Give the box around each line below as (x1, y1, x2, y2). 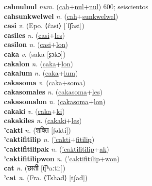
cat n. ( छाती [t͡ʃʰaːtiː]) (4, 163, 66, 173)
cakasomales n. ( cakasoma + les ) (4, 87, 102, 97)
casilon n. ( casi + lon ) (4, 39, 68, 49)
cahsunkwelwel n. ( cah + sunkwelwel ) (4, 11, 118, 21)
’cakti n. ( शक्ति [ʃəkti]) (4, 124, 71, 135)
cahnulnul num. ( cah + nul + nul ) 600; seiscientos (4, 1, 149, 11)
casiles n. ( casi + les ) (4, 30, 65, 40)
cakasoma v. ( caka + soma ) (4, 77, 85, 87)
